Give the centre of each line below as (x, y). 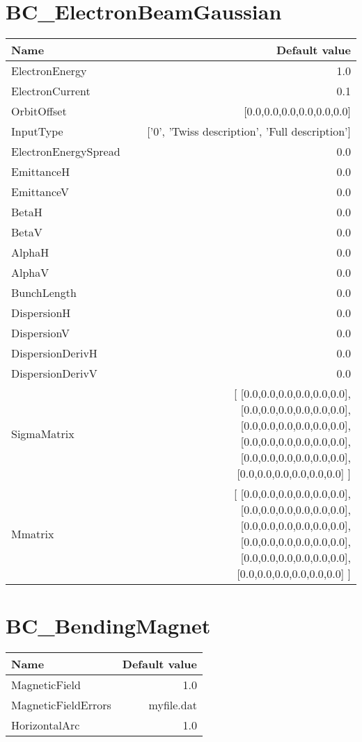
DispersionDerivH (54, 353)
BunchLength (44, 293)
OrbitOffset (39, 111)
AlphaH (30, 252)
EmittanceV (40, 192)
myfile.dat (173, 705)
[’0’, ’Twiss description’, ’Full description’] (249, 131)
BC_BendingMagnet (108, 626)
